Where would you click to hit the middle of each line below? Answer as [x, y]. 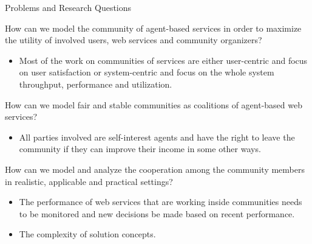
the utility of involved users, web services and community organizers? [134, 40]
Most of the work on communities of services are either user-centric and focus [163, 60]
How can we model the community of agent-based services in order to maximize [153, 28]
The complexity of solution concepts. [87, 234]
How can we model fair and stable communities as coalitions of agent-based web [154, 104]
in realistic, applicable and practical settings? [89, 181]
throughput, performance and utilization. [96, 84]
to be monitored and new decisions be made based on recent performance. [157, 213]
